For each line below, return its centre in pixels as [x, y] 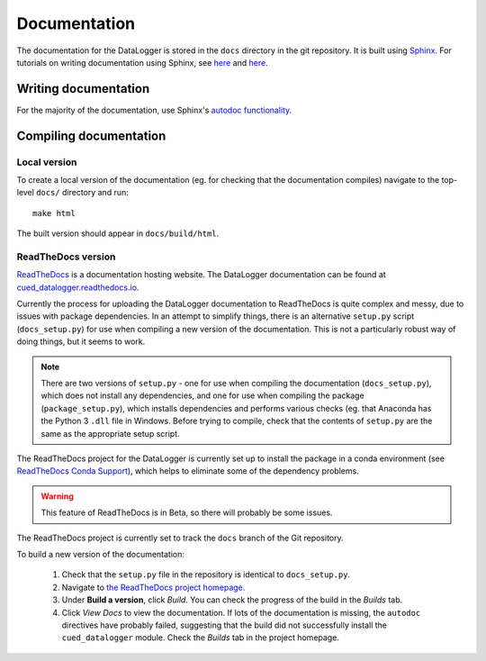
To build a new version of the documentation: [100, 554]
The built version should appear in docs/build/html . [118, 233]
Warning [57, 496]
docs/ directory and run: [83, 193]
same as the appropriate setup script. [110, 433]
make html [54, 213]
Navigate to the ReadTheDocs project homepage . [153, 587]
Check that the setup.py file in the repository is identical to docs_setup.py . [206, 575]
